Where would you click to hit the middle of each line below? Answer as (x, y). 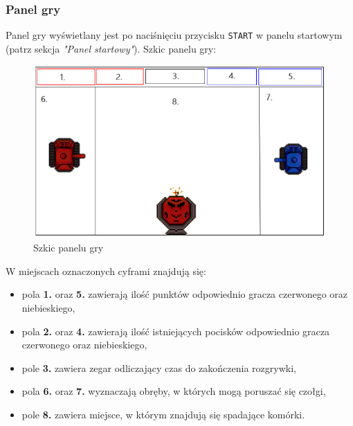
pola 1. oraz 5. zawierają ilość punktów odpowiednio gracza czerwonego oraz (184, 294)
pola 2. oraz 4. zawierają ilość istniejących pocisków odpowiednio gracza (176, 331)
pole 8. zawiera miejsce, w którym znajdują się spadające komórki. (163, 414)
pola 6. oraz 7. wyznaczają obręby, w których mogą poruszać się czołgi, (174, 391)
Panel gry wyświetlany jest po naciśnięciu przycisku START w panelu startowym (174, 35)
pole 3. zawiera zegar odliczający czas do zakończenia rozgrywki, (159, 367)
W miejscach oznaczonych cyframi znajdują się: (106, 270)
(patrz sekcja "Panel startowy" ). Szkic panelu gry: (111, 48)
